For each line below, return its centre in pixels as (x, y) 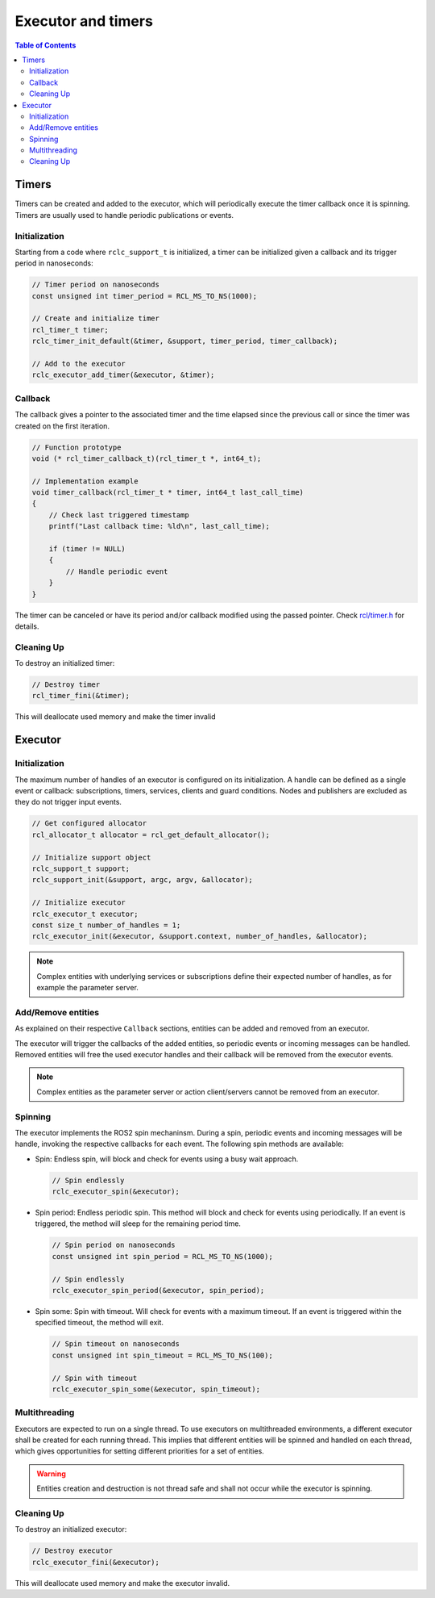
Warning (51, 1474)
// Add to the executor (79, 364)
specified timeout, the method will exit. (99, 1323)
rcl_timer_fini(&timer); (81, 696)
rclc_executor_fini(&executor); (96, 1562)
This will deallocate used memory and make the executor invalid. (122, 1583)
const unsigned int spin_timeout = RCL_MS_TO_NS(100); (162, 1355)
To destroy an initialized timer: (65, 663)
